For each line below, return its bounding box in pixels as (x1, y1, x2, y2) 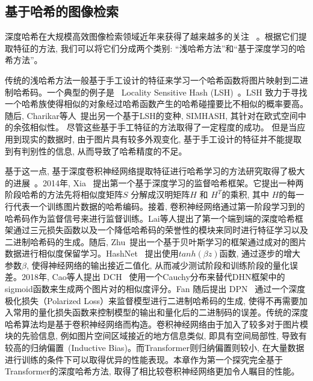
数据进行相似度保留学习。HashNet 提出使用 (5, 247, 179, 260)
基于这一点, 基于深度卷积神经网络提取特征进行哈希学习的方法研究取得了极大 (5, 165, 305, 177)
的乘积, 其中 (222, 188, 269, 201)
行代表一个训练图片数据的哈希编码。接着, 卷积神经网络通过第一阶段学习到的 (5, 200, 305, 212)
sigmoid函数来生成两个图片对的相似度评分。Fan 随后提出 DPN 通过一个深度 (5, 282, 306, 295)
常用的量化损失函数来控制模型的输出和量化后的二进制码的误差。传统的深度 (13, 306, 308, 319)
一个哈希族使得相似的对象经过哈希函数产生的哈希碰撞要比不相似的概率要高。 (5, 97, 308, 110)
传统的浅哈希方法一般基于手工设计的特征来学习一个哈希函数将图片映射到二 (5, 73, 300, 86)
